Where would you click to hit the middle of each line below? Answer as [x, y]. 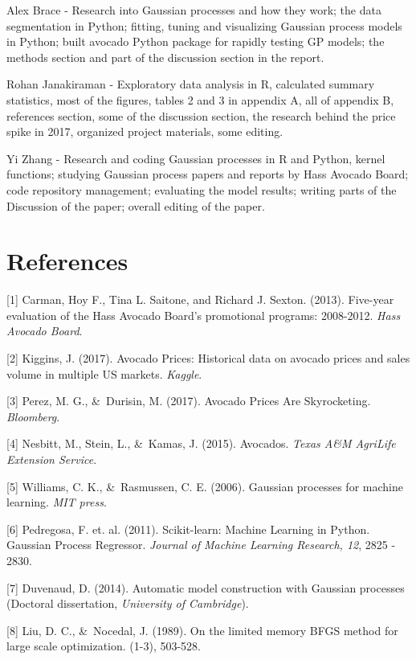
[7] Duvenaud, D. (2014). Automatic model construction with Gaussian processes [206, 587]
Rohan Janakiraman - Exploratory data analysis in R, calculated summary [191, 84]
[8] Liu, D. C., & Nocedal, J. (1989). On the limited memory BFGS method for [202, 630]
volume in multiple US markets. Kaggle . [104, 373]
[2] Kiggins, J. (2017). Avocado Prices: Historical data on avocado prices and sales [208, 358]
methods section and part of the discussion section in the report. [165, 57]
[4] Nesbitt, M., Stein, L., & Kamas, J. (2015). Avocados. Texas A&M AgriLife [201, 443]
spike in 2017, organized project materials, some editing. [145, 131]
